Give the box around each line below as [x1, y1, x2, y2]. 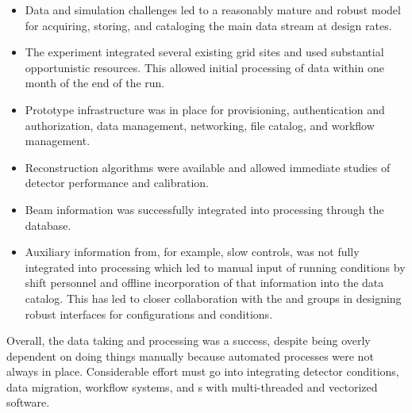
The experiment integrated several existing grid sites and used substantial [25, 44, 384, 60]
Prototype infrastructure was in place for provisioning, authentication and [25, 101, 385, 117]
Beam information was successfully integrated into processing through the [25, 201, 384, 217]
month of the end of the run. [25, 75, 165, 91]
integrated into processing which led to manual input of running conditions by [25, 258, 406, 275]
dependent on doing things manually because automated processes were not [6, 347, 374, 364]
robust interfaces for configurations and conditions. [25, 305, 273, 322]
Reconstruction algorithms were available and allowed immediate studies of [25, 159, 391, 175]
